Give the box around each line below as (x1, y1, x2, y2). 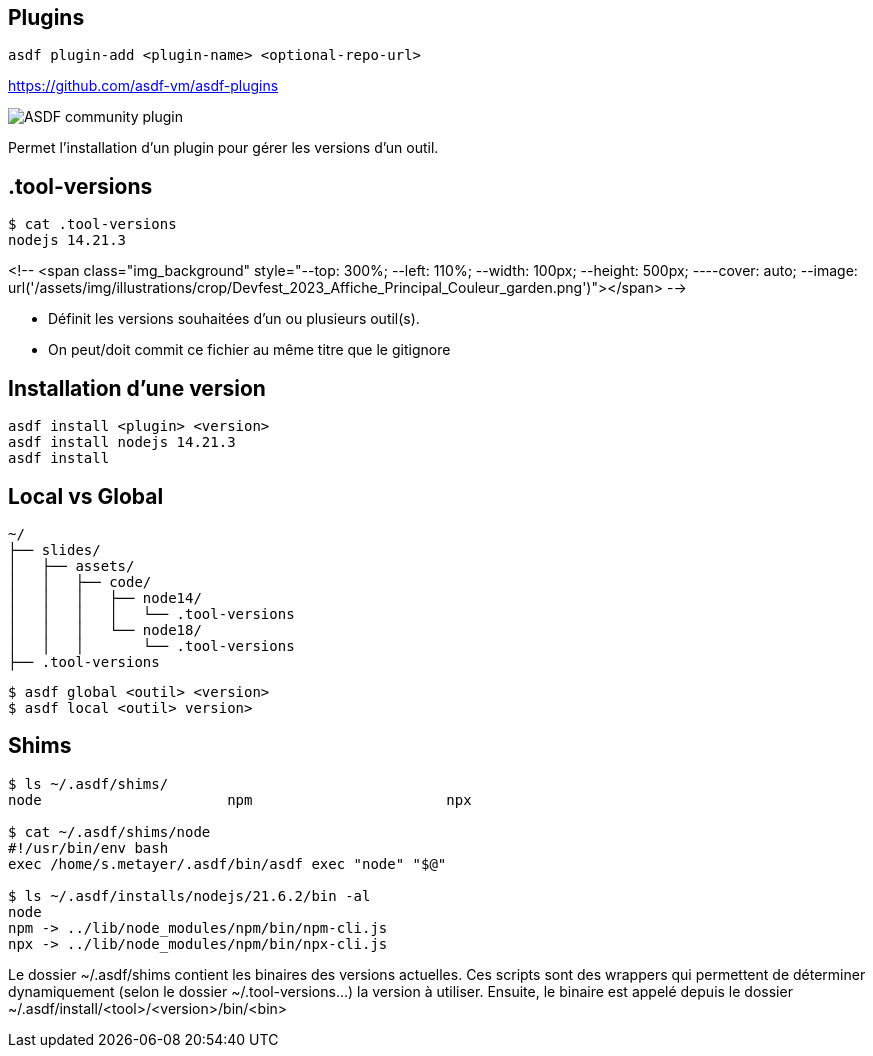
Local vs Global (8, 483, 164, 509)
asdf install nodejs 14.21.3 (8, 434, 236, 451)
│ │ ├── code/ (8, 573, 152, 590)
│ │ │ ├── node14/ (8, 589, 202, 606)
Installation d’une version (8, 375, 266, 401)
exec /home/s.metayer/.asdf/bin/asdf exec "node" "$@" (8, 855, 447, 872)
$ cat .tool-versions (8, 216, 177, 233)
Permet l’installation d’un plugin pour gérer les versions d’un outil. (8, 139, 439, 157)
